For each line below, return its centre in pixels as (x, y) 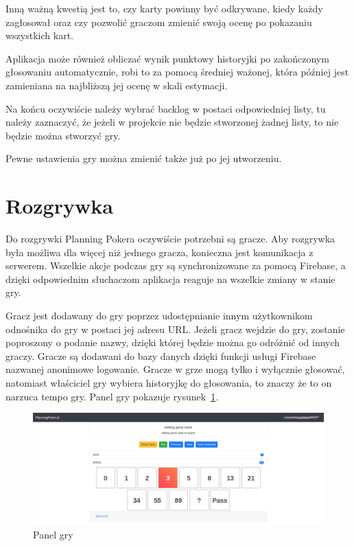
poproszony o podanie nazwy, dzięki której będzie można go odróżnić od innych (173, 342)
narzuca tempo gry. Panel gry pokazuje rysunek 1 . (112, 396)
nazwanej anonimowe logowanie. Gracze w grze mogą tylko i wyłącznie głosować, (175, 369)
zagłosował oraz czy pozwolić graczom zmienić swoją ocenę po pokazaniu (159, 22)
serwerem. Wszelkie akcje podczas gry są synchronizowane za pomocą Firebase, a (176, 265)
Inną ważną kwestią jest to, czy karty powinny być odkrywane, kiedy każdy (164, 8)
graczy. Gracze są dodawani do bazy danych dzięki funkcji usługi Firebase (161, 355)
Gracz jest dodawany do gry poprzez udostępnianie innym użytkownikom (159, 316)
